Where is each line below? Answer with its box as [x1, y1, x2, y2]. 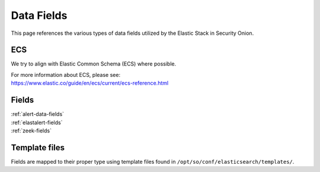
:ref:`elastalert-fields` [11, 119, 63, 126]
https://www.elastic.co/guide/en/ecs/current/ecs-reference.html [11, 80, 169, 87]
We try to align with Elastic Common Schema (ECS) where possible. [11, 60, 177, 67]
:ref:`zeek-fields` [11, 127, 52, 134]
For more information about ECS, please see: [11, 71, 121, 78]
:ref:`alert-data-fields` [11, 111, 65, 118]
